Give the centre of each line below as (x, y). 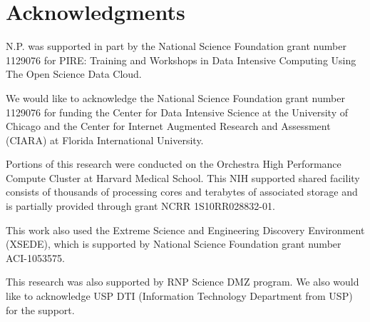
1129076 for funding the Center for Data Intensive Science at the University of (177, 112)
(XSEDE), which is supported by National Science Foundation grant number (174, 244)
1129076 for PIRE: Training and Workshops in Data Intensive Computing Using (181, 60)
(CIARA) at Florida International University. (105, 140)
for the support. (40, 310)
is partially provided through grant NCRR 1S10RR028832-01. (140, 206)
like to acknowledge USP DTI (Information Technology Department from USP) (179, 296)
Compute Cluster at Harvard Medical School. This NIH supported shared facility (183, 177)
